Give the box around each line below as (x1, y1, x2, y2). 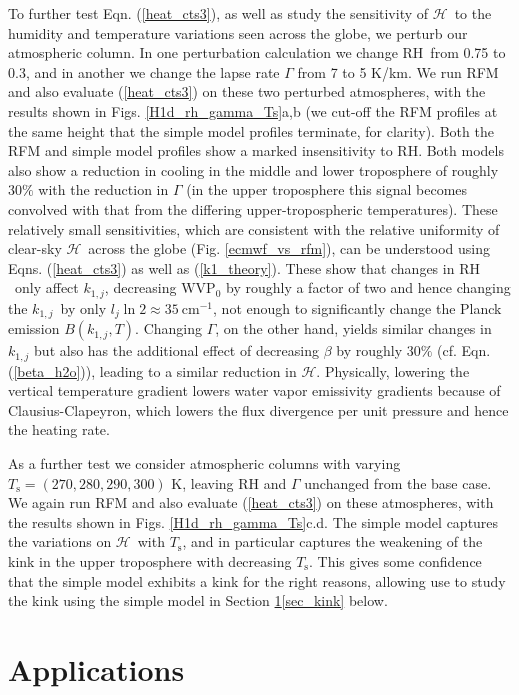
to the (454, 3, 492, 23)
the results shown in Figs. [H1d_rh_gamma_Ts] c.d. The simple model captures (8, 511, 499, 532)
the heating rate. (8, 419, 110, 440)
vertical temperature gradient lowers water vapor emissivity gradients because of (8, 380, 501, 401)
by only (60, 297, 107, 318)
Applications (8, 648, 185, 689)
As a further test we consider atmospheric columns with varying (8, 453, 401, 474)
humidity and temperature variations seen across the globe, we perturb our (8, 22, 468, 43)
